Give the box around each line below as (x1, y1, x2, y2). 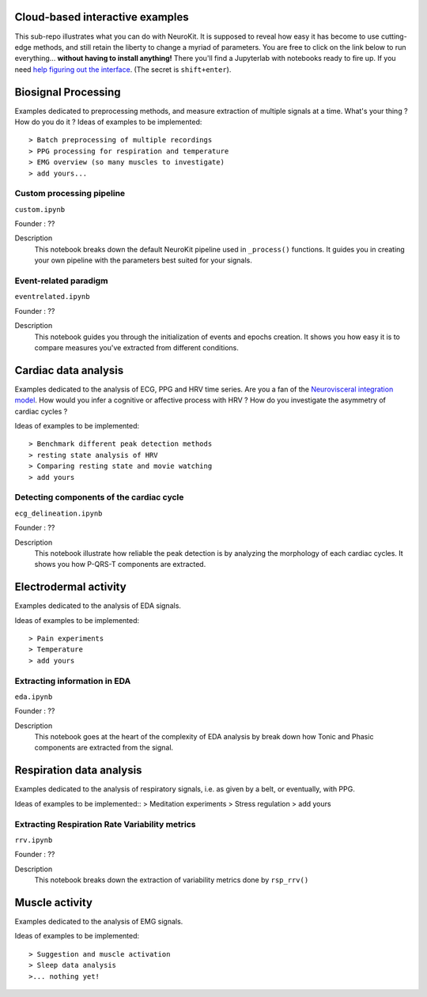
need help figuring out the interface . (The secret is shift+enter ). (14, 64, 232, 74)
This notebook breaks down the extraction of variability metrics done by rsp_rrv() (34, 875, 309, 885)
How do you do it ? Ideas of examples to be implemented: (14, 117, 202, 127)
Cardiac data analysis (14, 364, 124, 377)
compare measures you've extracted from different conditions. (34, 342, 239, 352)
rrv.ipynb (14, 835, 53, 844)
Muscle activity (14, 896, 93, 909)
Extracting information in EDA (14, 675, 131, 686)
